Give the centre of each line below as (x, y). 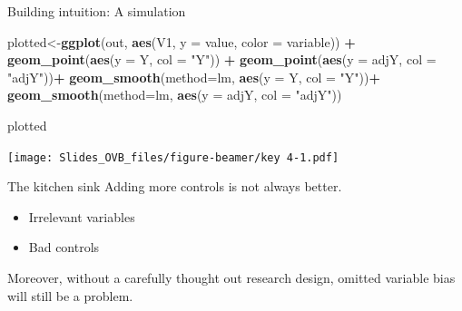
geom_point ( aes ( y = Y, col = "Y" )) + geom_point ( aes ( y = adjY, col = (222, 59)
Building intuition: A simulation (97, 11)
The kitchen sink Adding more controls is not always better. (175, 186)
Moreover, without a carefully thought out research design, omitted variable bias (231, 277)
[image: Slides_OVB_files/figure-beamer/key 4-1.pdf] (173, 157)
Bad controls (64, 247)
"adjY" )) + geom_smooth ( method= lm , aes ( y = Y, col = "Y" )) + (194, 77)
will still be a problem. (70, 295)
